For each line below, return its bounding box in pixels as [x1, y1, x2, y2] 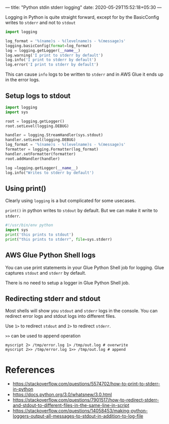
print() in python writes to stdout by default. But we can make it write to [5, 208, 158, 214]
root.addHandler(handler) [5, 156, 60, 161]
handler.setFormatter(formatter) [5, 151, 76, 156]
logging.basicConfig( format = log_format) [5, 43, 92, 48]
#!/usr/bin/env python [5, 223, 53, 228]
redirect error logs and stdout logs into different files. [5, 313, 116, 319]
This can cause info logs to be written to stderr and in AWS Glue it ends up [5, 71, 164, 78]
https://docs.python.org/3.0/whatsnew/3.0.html [12, 392, 112, 398]
